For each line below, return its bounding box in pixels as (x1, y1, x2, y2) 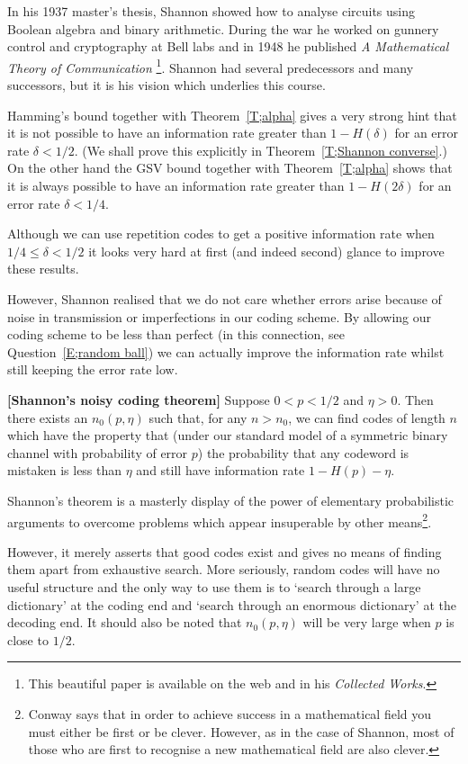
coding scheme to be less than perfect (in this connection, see (7, 325, 345, 344)
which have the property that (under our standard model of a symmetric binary (7, 426, 448, 445)
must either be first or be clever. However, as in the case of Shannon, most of (28, 722, 454, 741)
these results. (7, 259, 79, 278)
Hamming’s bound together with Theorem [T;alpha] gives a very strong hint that (7, 105, 457, 124)
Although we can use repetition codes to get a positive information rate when (7, 224, 435, 243)
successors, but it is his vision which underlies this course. (7, 76, 326, 94)
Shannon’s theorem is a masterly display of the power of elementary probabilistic (7, 490, 454, 509)
